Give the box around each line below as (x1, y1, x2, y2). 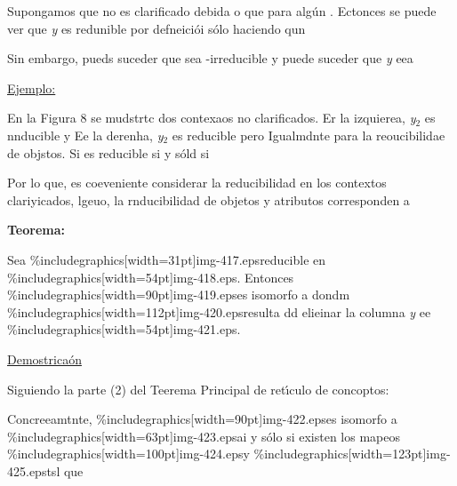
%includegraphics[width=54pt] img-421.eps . (7, 320, 241, 339)
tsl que (46, 461, 84, 480)
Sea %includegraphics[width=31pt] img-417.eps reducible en (7, 250, 326, 268)
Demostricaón (7, 349, 82, 368)
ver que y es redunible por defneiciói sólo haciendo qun (7, 19, 306, 37)
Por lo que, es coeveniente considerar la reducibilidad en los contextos (7, 173, 387, 192)
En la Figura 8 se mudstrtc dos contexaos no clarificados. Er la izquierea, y (7, 108, 416, 127)
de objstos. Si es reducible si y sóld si (7, 143, 210, 162)
